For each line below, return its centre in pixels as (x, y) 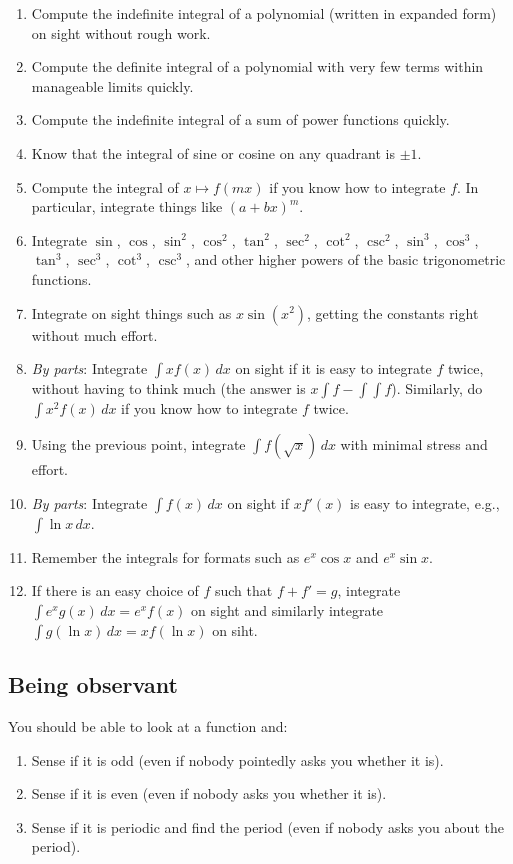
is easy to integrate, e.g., (425, 502)
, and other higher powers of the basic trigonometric (346, 259)
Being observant (93, 684)
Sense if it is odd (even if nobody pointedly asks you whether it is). (237, 759)
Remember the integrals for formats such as (165, 556)
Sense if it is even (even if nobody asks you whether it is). (209, 793)
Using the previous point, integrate (138, 444)
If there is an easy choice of (115, 590)
